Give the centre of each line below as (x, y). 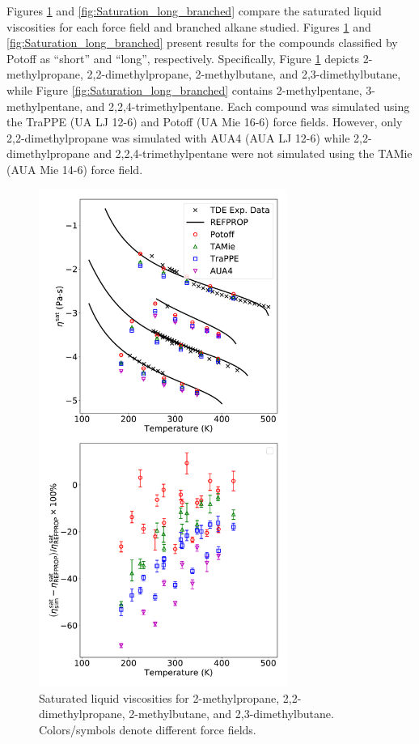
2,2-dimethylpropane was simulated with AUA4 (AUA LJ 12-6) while (178, 137)
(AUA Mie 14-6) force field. (75, 169)
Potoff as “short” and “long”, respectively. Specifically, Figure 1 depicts (183, 58)
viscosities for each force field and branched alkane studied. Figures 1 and (189, 26)
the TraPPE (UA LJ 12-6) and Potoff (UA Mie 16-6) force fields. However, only (205, 122)
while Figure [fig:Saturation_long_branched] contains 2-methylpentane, (184, 89)
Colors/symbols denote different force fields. (148, 729)
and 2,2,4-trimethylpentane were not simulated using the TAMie (253, 153)
